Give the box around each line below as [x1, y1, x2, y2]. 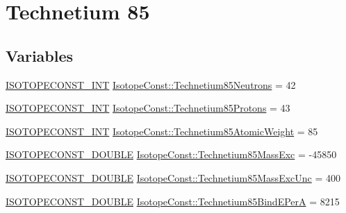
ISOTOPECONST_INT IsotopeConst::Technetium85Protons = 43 [6, 101, 290, 115]
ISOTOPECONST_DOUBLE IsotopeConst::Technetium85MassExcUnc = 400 [6, 170, 340, 185]
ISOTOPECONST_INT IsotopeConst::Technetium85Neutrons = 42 [6, 77, 296, 92]
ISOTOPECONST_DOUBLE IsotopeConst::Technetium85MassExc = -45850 [6, 147, 337, 162]
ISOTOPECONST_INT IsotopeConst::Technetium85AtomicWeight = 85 [6, 123, 318, 138]
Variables [6, 44, 74, 66]
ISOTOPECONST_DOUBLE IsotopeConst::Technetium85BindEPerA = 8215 [6, 194, 340, 208]
